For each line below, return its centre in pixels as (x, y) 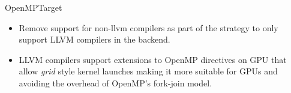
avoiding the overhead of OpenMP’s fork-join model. (115, 82)
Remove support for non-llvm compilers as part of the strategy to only (148, 27)
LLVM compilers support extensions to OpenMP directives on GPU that (153, 59)
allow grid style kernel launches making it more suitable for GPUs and (148, 71)
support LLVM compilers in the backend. (94, 39)
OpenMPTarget (34, 7)
